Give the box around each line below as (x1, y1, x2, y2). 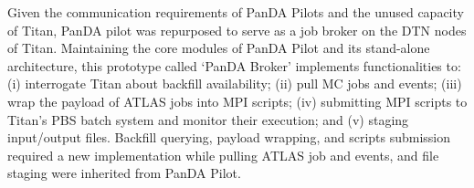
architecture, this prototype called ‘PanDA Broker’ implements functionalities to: (7, 56, 461, 75)
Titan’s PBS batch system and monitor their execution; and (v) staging (7, 110, 409, 129)
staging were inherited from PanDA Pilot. (7, 163, 241, 183)
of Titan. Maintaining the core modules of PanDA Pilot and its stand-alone (7, 38, 430, 57)
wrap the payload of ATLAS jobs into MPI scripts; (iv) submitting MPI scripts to (7, 91, 468, 110)
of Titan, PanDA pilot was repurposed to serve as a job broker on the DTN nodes (7, 20, 467, 39)
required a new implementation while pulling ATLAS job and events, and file (7, 145, 439, 164)
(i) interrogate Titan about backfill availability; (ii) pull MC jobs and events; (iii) (7, 74, 462, 93)
